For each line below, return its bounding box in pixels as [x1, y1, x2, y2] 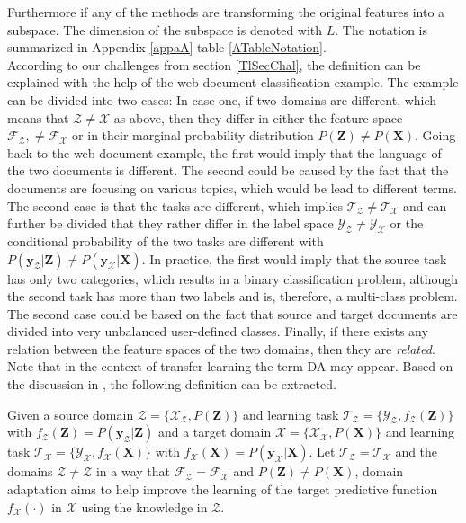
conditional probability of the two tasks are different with [7, 231, 324, 250]
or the [390, 214, 424, 233]
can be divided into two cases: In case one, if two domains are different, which [7, 90, 437, 109]
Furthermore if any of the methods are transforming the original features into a [7, 3, 445, 21]
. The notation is [335, 20, 428, 39]
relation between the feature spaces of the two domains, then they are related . [7, 339, 435, 358]
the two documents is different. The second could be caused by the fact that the [7, 161, 449, 180]
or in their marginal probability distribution [72, 126, 314, 145]
